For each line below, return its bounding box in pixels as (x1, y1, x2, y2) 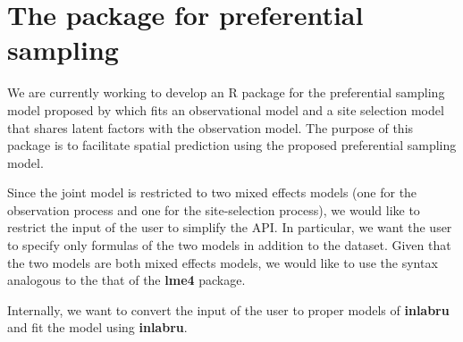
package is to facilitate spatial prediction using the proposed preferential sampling (7, 136, 457, 154)
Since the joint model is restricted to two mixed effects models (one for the (7, 183, 417, 202)
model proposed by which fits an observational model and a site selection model (7, 100, 444, 119)
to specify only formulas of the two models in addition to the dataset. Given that (7, 236, 451, 254)
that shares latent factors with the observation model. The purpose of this (7, 118, 414, 137)
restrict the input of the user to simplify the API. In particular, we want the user (7, 218, 452, 237)
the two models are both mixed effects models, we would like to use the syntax (7, 253, 438, 271)
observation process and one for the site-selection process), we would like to (7, 200, 420, 219)
